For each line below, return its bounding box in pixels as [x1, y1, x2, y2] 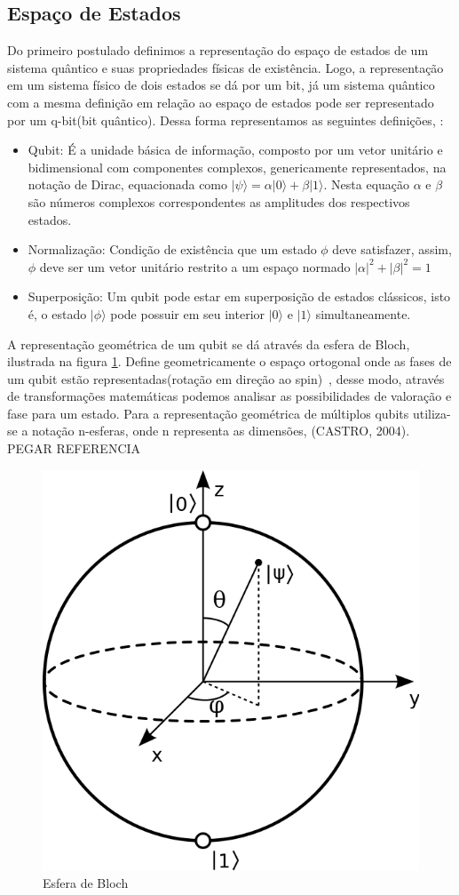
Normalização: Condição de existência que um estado [28, 240, 317, 259]
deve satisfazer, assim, [332, 240, 452, 259]
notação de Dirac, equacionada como [28, 175, 228, 194]
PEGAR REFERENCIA [7, 439, 141, 458]
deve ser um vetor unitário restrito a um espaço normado [39, 257, 351, 276]
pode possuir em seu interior [110, 304, 265, 323]
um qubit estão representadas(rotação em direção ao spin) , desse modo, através [7, 369, 445, 388]
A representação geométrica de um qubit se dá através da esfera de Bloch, [7, 334, 410, 353]
